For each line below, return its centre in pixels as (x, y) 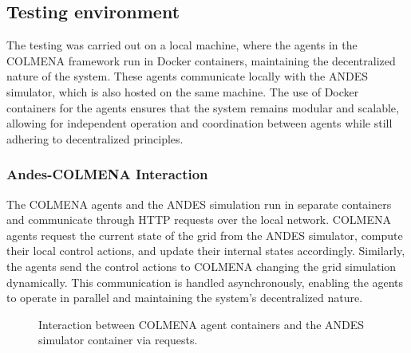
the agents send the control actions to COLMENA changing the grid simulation (202, 266)
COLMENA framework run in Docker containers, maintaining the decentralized (201, 60)
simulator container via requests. (118, 340)
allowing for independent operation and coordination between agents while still (200, 123)
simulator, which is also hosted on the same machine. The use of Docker (183, 91)
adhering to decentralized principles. (95, 138)
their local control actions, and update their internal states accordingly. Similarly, (206, 251)
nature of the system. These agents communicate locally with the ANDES (187, 76)
